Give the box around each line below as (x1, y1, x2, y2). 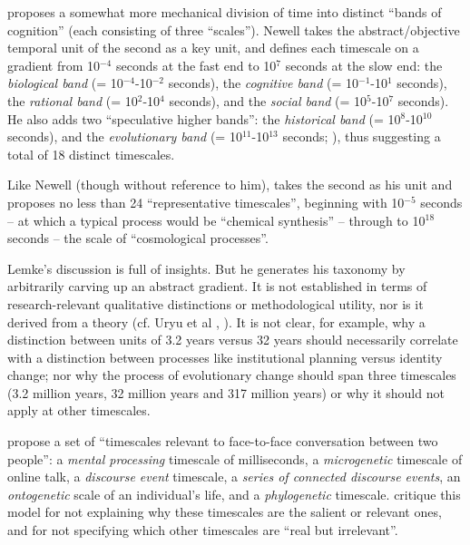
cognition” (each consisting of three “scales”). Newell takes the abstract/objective (7, 20, 460, 39)
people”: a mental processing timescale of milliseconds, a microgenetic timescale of (7, 449, 463, 468)
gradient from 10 (7, 55, 100, 74)
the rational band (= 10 (7, 91, 138, 110)
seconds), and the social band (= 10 (169, 91, 367, 110)
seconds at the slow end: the (285, 55, 443, 74)
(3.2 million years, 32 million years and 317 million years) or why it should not (7, 383, 445, 402)
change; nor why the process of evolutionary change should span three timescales (7, 365, 456, 384)
